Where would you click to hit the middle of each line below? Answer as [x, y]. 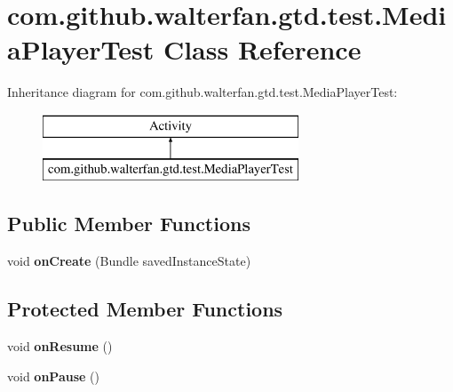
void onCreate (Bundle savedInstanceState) [129, 261]
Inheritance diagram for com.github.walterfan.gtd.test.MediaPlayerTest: [203, 92]
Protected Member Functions [145, 309]
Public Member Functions [129, 224]
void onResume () [60, 346]
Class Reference [262, 49]
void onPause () [53, 376]
